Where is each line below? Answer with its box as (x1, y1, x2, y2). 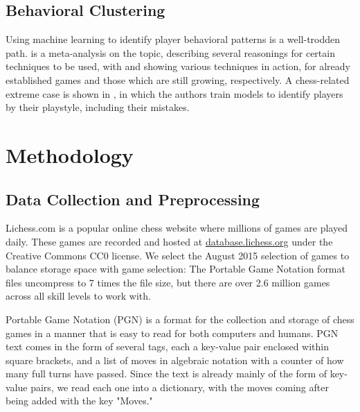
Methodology (6, 140, 134, 169)
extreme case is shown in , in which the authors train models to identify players (6, 86, 343, 101)
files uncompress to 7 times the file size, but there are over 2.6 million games (6, 275, 330, 289)
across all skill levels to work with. (6, 289, 151, 303)
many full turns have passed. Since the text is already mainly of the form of (6, 366, 327, 381)
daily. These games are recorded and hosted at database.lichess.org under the (6, 234, 333, 248)
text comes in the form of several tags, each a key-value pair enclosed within (6, 339, 330, 354)
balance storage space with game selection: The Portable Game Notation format (6, 261, 345, 276)
